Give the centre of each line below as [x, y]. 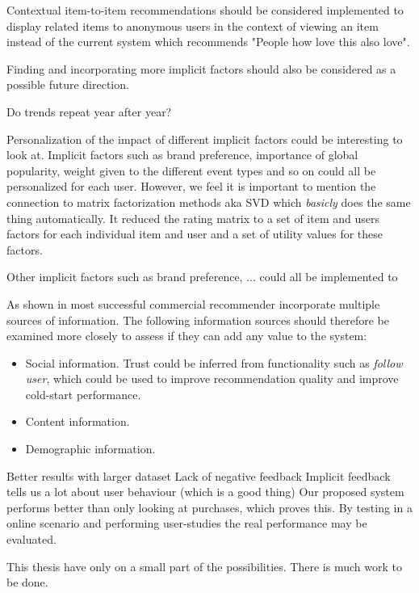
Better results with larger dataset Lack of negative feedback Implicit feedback [199, 475]
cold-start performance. [83, 394]
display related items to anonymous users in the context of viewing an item [193, 25]
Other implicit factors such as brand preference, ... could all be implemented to [202, 277]
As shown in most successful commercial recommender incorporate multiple [193, 303]
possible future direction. [68, 84]
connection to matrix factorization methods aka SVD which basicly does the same [209, 202]
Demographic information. [90, 449]
